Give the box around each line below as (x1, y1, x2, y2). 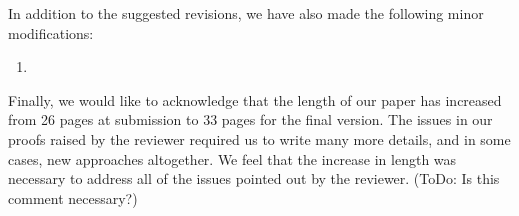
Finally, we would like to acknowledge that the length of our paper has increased (8, 89, 502, 110)
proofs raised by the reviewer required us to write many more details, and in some (8, 128, 511, 149)
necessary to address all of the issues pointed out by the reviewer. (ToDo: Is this (8, 168, 500, 189)
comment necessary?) (8, 187, 138, 208)
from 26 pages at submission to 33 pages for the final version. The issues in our (8, 109, 493, 130)
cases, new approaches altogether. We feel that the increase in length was (8, 148, 457, 169)
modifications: (8, 22, 94, 43)
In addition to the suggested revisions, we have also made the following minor (8, 3, 484, 23)
